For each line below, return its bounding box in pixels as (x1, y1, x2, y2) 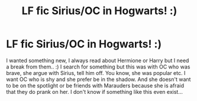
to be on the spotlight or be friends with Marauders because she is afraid (6, 82, 185, 89)
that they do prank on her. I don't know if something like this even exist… (6, 88, 183, 95)
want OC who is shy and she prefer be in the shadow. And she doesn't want (6, 76, 191, 83)
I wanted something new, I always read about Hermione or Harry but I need (6, 57, 189, 64)
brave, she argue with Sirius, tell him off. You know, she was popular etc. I (6, 69, 186, 76)
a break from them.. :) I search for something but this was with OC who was (6, 63, 190, 70)
